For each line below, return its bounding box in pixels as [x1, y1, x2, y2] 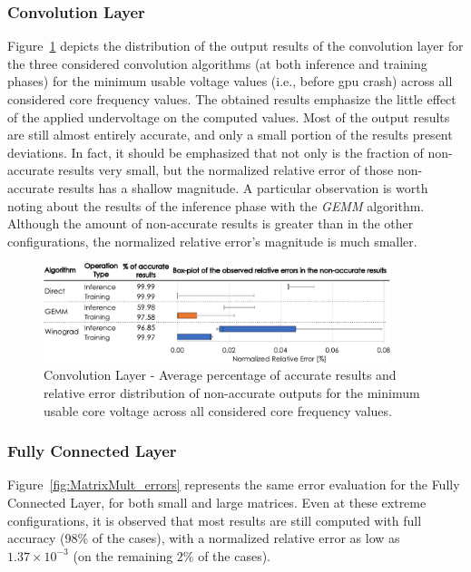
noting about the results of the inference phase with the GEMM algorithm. [7, 196, 425, 215]
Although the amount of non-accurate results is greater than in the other [7, 214, 414, 233]
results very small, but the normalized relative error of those [58, 160, 394, 179]
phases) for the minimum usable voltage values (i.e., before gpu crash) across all [7, 72, 453, 91]
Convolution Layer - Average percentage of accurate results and [44, 365, 397, 384]
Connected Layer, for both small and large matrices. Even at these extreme [7, 493, 427, 512]
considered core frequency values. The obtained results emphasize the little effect [7, 90, 456, 108]
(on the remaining [73, 546, 173, 565]
